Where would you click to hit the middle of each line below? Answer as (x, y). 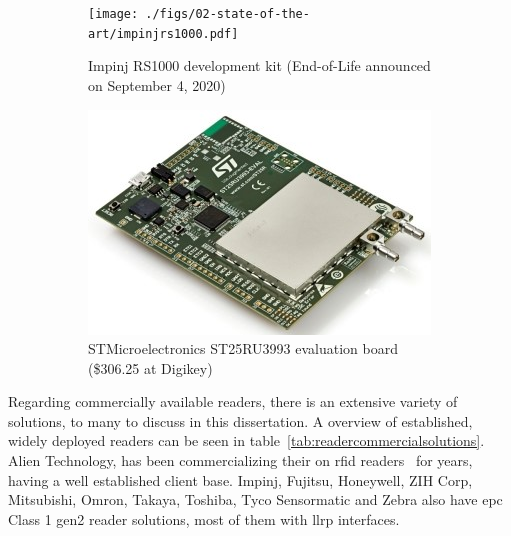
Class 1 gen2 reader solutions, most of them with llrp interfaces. (204, 518)
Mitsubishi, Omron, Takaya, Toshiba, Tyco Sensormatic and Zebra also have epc (255, 499)
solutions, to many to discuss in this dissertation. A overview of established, (240, 420)
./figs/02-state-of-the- (227, 14)
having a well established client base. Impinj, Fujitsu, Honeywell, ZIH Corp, (240, 479)
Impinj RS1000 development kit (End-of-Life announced (259, 65)
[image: (113, 14)
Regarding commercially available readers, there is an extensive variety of (233, 401)
